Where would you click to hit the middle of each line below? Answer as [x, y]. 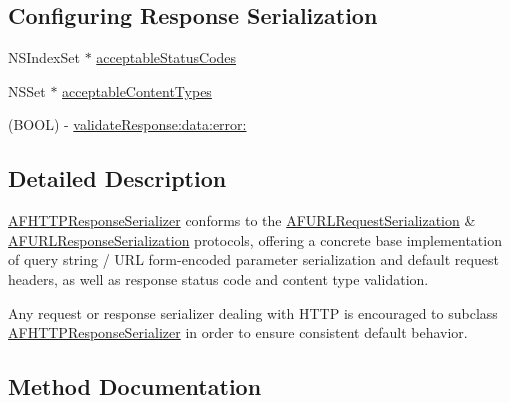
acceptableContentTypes [137, 90]
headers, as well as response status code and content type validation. [218, 278]
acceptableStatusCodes [166, 57]
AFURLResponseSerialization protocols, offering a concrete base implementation [255, 239]
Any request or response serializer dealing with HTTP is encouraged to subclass [253, 312]
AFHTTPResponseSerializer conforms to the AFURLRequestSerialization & [242, 220]
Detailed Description [117, 178]
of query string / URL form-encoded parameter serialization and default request [253, 259]
